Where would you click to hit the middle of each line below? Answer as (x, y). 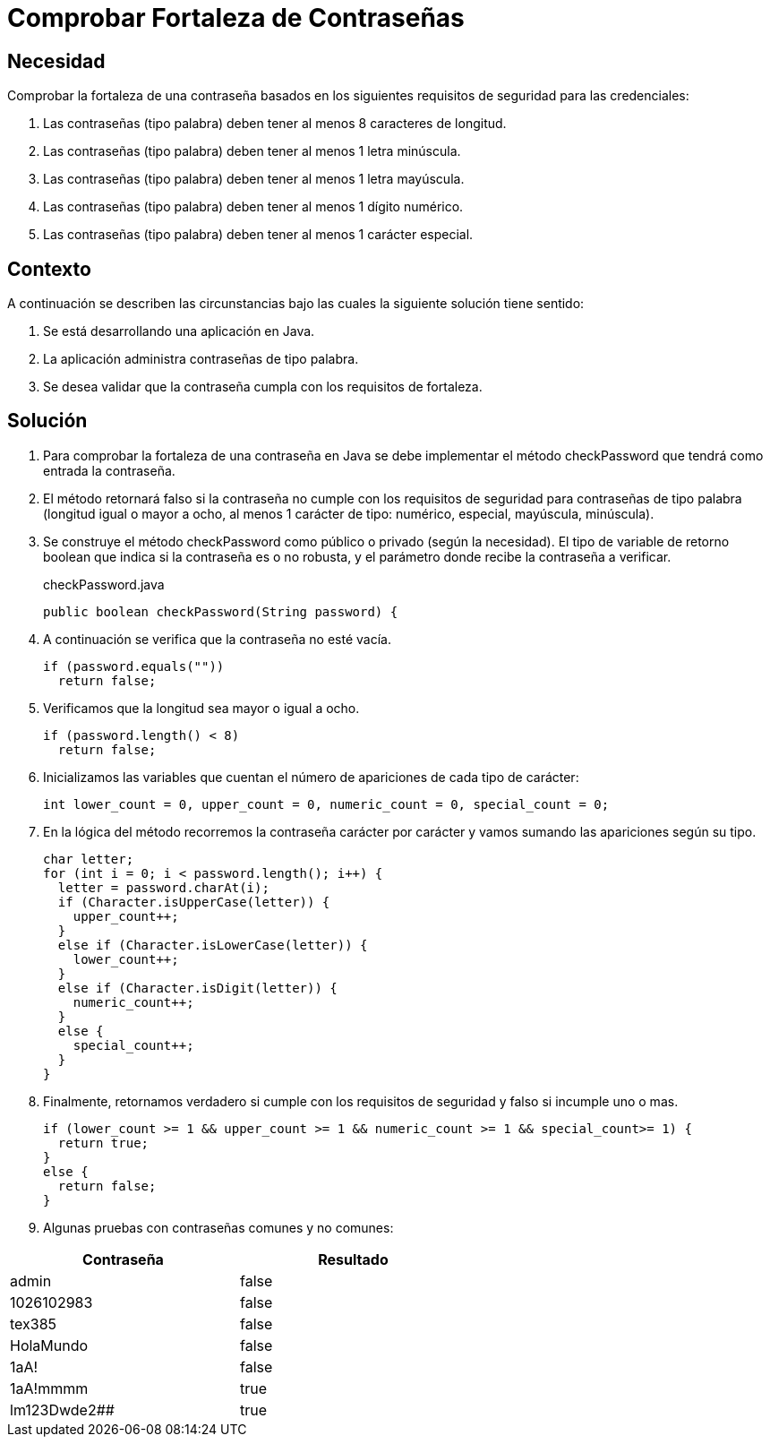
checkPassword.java (104, 584)
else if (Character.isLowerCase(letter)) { (213, 945)
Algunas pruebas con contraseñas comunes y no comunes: (218, 1227)
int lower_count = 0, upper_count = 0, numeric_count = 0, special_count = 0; (326, 804)
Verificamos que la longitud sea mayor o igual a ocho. (201, 708)
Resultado (353, 1259)
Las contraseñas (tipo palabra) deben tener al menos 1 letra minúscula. (252, 151)
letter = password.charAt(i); (163, 887)
